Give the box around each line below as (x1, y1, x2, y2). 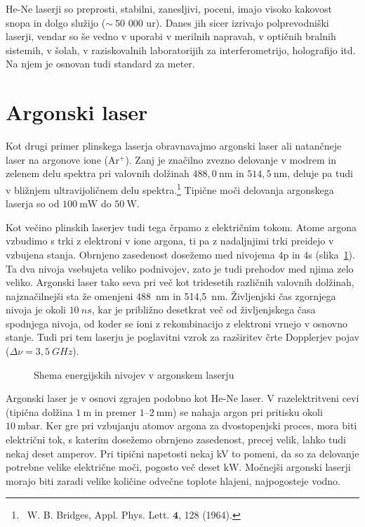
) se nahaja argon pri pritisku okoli (173, 404, 323, 419)
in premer (94, 404, 136, 419)
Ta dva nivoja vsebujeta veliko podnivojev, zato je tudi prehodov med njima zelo (6, 261, 354, 275)
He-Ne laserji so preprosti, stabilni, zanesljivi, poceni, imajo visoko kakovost (6, 1, 332, 15)
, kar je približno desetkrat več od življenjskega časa (91, 302, 316, 317)
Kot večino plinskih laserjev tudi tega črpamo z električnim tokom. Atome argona (6, 219, 357, 234)
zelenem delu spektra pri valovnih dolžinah (6, 166, 190, 181)
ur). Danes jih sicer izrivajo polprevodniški (146, 15, 329, 30)
